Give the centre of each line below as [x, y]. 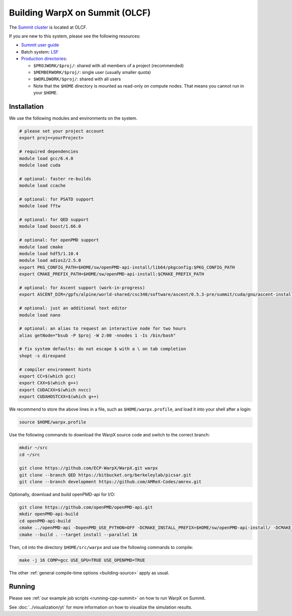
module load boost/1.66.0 [50, 226]
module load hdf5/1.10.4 [49, 254]
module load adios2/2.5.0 [50, 261]
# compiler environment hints [55, 369]
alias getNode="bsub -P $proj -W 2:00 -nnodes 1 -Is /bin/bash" [98, 335]
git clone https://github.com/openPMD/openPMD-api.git [86, 507]
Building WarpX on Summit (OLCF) [80, 13]
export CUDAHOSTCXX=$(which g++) [59, 397]
